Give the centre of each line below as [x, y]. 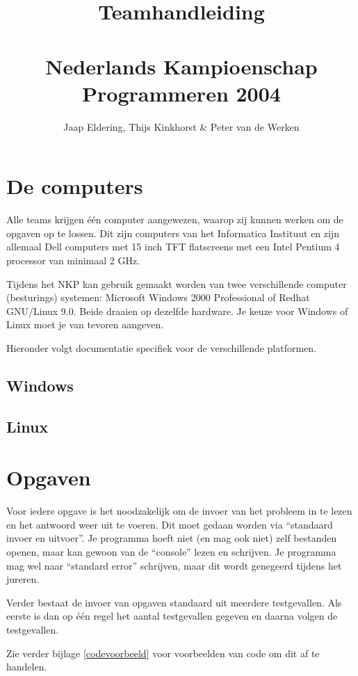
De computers [75, 186]
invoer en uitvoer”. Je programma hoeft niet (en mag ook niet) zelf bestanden [172, 538]
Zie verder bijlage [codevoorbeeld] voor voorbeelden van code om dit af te [163, 653]
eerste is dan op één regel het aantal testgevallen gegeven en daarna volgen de [172, 616]
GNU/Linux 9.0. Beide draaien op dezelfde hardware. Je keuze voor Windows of [177, 311]
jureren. [23, 579]
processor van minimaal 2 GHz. [73, 260]
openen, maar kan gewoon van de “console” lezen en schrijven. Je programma [171, 552]
